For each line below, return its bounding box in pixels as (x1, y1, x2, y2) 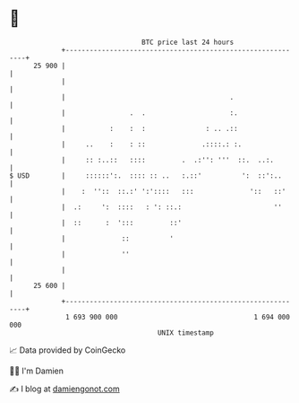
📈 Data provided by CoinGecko (9, 345, 126, 355)
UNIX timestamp (157, 328, 215, 337)
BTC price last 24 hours (141, 38, 235, 47)
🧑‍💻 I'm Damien (9, 365, 64, 376)
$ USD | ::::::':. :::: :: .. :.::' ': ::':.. (9, 171, 282, 180)
